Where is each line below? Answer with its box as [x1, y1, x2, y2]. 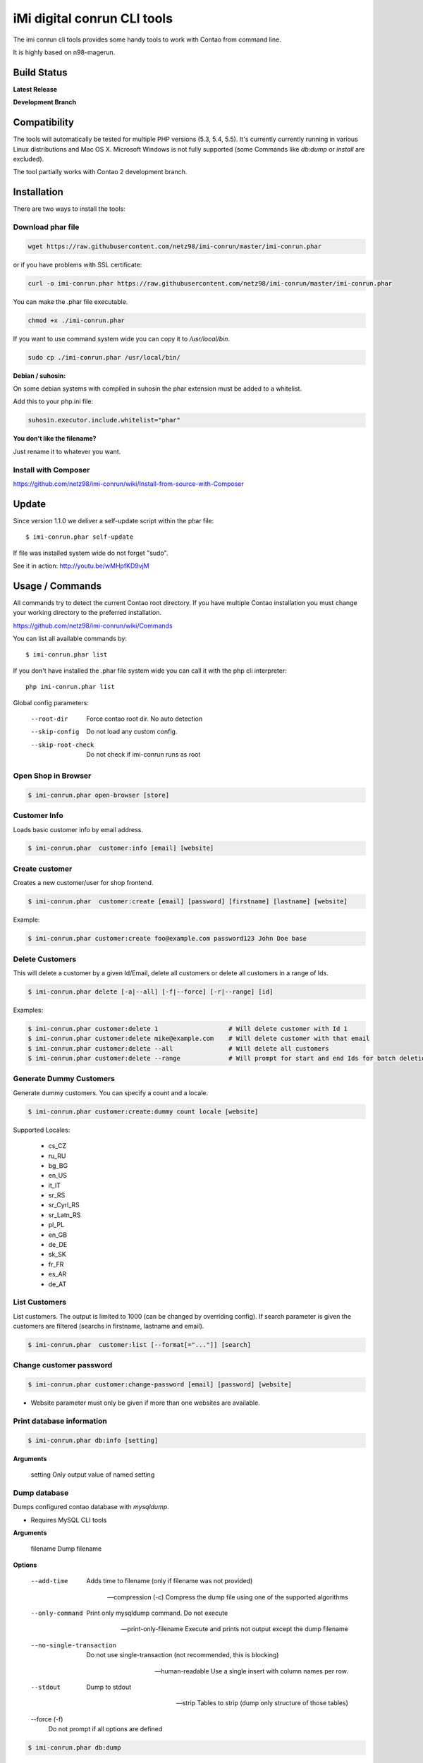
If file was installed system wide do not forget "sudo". [13, 549, 168, 557]
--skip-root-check [30, 740, 94, 749]
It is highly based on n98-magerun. [13, 48, 116, 56]
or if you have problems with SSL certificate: [13, 260, 142, 269]
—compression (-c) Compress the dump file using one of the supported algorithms [106, 1592, 348, 1601]
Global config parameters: [13, 698, 90, 707]
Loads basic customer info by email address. [13, 825, 144, 834]
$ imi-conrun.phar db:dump [27, 1744, 121, 1752]
